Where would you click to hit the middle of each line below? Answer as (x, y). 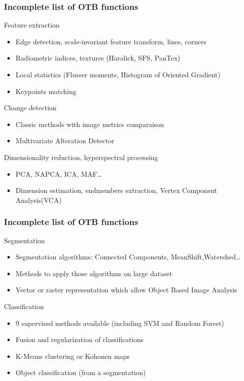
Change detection (30, 108)
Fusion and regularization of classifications (80, 339)
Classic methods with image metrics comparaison (90, 124)
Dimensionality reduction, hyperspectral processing (81, 157)
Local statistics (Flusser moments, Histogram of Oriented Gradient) (118, 74)
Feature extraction (32, 25)
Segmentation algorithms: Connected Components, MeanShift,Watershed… (128, 257)
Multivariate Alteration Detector (65, 141)
